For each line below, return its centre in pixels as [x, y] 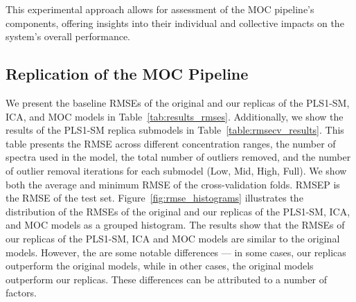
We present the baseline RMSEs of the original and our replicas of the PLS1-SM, [178, 102]
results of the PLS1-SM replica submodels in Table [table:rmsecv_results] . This [175, 130]
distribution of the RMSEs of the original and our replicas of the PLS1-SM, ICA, [178, 211]
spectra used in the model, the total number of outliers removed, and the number [178, 157]
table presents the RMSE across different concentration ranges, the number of [171, 143]
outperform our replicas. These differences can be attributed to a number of [167, 279]
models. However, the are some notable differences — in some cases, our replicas [176, 252]
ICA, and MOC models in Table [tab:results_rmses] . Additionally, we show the [175, 116]
